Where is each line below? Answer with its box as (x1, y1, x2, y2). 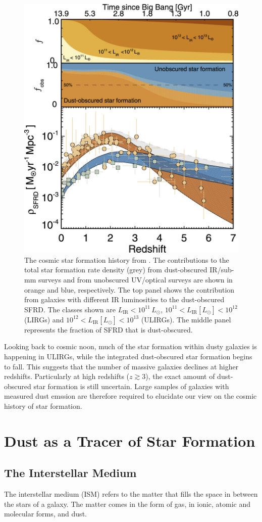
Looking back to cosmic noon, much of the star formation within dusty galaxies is (4, 341, 257, 352)
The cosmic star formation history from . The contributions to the (24, 254, 229, 265)
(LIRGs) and (24, 314, 64, 324)
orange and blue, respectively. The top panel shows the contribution (24, 284, 235, 295)
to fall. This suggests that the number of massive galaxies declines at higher (4, 361, 239, 371)
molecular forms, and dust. (4, 508, 87, 519)
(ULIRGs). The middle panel (141, 314, 231, 324)
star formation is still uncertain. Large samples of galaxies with (33, 381, 229, 391)
